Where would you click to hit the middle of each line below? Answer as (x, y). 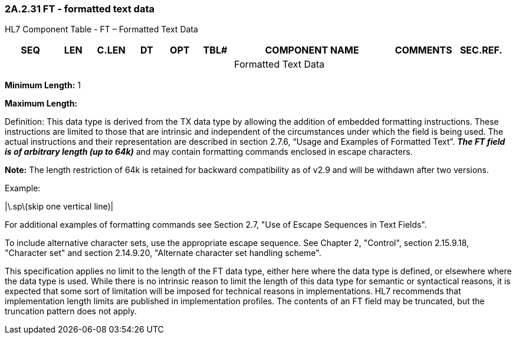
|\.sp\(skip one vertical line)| (59, 207)
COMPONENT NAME (312, 50)
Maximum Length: (41, 104)
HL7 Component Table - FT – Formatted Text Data (101, 29)
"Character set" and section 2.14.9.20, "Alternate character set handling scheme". (163, 253)
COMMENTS (423, 50)
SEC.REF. (481, 50)
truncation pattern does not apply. (71, 311)
